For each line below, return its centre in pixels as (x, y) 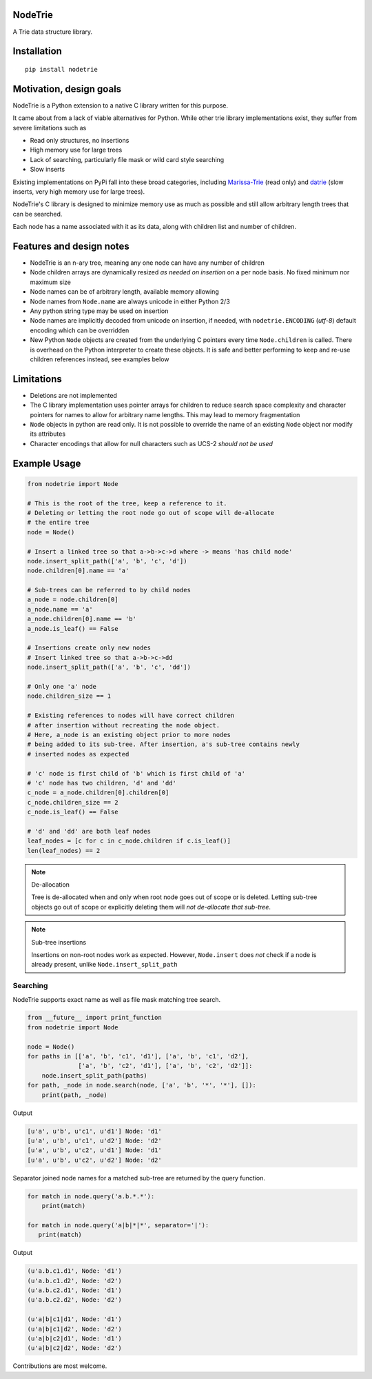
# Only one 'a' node (62, 686)
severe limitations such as (50, 128)
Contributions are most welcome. (60, 1366)
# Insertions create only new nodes (89, 648)
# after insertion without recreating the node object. (124, 725)
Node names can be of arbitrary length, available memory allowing (125, 292)
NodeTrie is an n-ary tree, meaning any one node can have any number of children (147, 263)
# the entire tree (58, 523)
